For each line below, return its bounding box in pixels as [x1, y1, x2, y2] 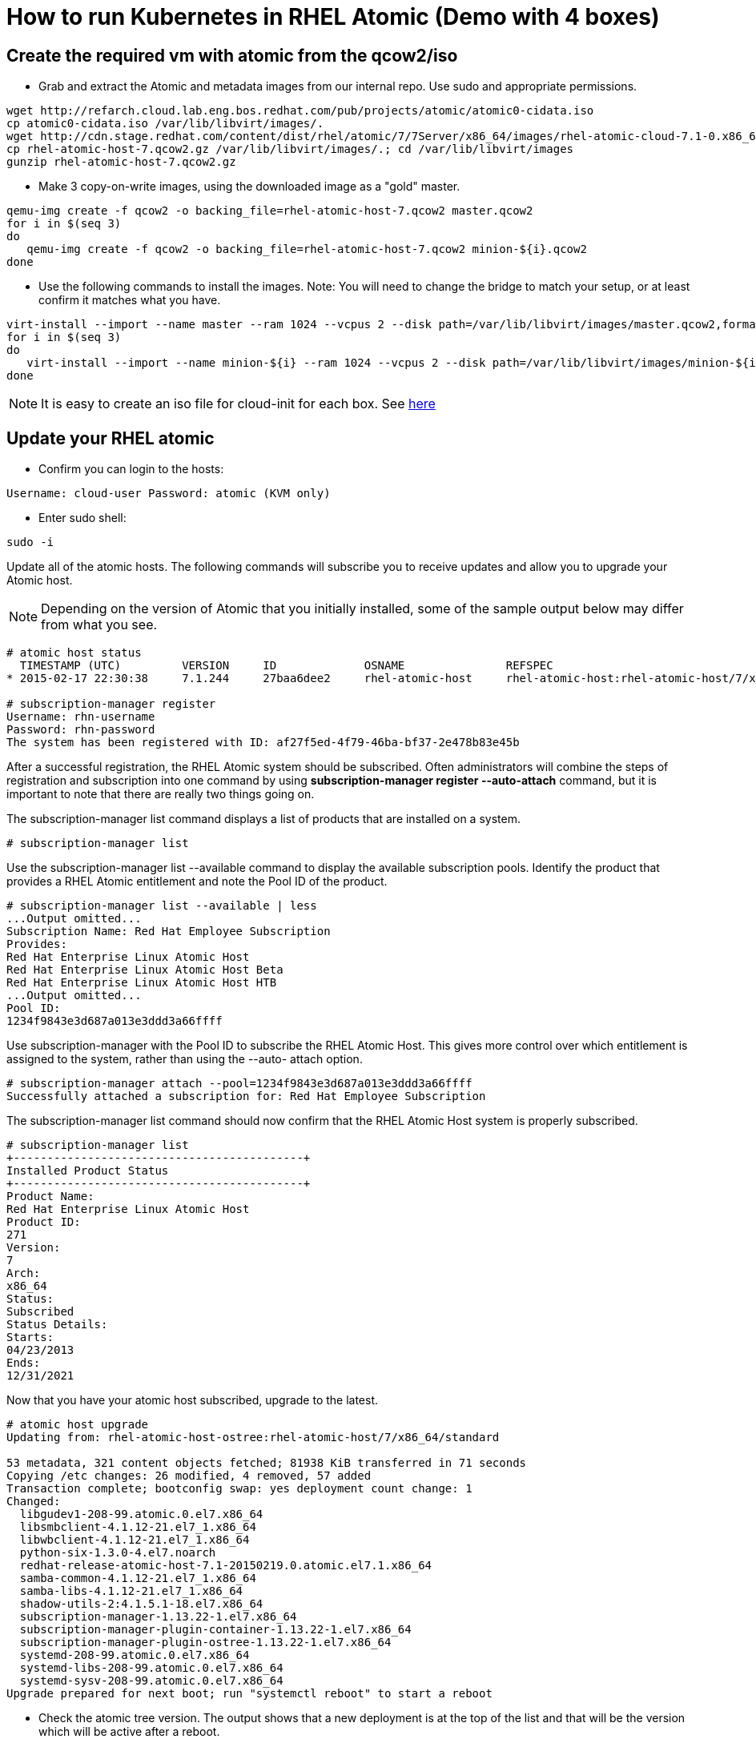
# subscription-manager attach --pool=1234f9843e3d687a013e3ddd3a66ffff [6, 1077, 472, 1090]
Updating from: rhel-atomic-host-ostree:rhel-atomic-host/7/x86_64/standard [6, 1431, 500, 1444]
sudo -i [6, 536, 54, 549]
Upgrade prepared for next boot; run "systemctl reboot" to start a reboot [6, 1687, 493, 1701]
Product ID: [6, 1215, 81, 1229]
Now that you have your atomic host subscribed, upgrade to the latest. [6, 1393, 379, 1408]
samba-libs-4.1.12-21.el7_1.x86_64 [19, 1584, 243, 1598]
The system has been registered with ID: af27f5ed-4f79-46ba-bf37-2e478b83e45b [6, 736, 520, 749]
